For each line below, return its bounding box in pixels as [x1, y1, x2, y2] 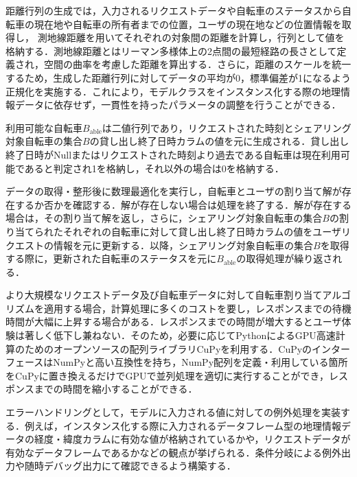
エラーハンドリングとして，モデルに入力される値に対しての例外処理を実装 [5, 405, 341, 419]
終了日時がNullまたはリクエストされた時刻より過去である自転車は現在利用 [5, 147, 341, 161]
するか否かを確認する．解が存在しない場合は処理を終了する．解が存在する [14, 197, 352, 211]
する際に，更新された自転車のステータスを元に [5, 251, 217, 266]
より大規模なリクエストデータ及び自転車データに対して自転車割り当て [5, 288, 323, 302]
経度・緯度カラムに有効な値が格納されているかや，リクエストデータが [34, 432, 351, 446]
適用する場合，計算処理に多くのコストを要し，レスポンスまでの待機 [43, 301, 352, 315]
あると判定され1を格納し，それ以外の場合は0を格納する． [24, 161, 284, 175]
